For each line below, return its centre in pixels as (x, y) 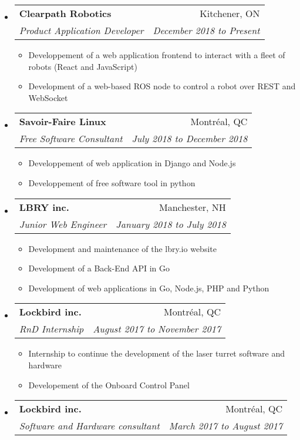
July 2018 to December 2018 (190, 139)
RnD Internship (51, 329)
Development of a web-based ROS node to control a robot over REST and (162, 86)
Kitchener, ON (230, 13)
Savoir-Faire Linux (63, 122)
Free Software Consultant (71, 139)
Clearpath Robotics (65, 13)
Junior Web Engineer (63, 224)
